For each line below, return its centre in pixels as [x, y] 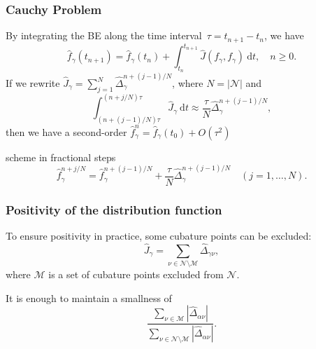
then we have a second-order [66, 131]
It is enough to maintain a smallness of [89, 297]
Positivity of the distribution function [114, 209]
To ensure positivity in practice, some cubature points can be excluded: [159, 235]
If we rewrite [33, 83]
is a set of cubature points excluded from [136, 274]
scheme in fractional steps [61, 157]
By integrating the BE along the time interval [104, 35]
